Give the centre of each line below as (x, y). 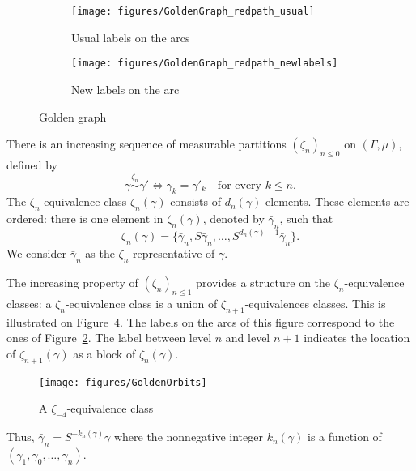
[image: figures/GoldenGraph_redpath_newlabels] (205, 64)
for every (239, 185)
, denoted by (233, 218)
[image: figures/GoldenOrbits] (123, 382)
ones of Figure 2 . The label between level (109, 338)
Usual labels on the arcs (131, 37)
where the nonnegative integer (188, 437)
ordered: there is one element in (85, 218)
